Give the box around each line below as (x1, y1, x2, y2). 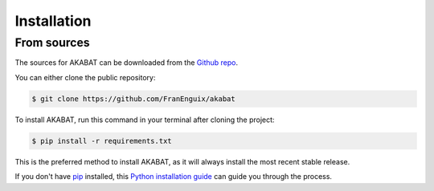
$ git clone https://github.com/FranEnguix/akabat (31, 94, 236, 104)
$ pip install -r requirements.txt (31, 136, 172, 145)
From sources (14, 35, 90, 50)
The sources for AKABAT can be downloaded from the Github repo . (14, 58, 239, 67)
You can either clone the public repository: (14, 72, 156, 82)
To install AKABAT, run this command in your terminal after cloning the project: (14, 115, 275, 124)
